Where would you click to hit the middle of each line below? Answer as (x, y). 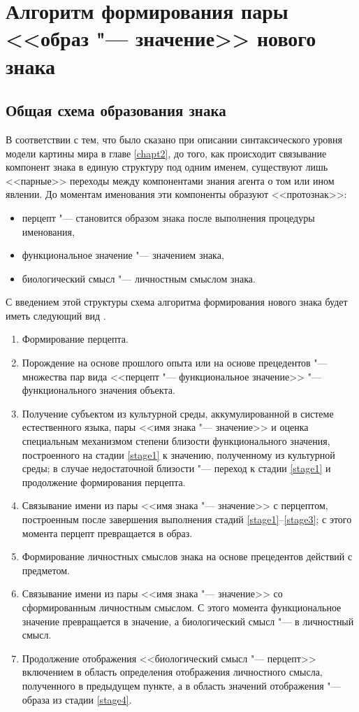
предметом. (46, 570)
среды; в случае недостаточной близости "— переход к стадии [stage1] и (176, 468)
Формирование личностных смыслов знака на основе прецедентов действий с (187, 556)
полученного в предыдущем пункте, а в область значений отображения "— (181, 685)
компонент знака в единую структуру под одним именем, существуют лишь (167, 167)
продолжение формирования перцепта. (104, 482)
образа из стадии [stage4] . (77, 699)
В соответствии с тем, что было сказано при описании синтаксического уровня (174, 139)
